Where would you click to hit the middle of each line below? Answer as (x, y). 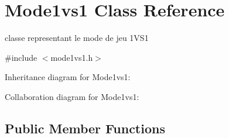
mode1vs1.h (72, 57)
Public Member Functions (85, 128)
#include (21, 57)
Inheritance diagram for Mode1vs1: (68, 77)
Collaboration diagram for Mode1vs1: (72, 96)
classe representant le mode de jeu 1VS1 (77, 38)
